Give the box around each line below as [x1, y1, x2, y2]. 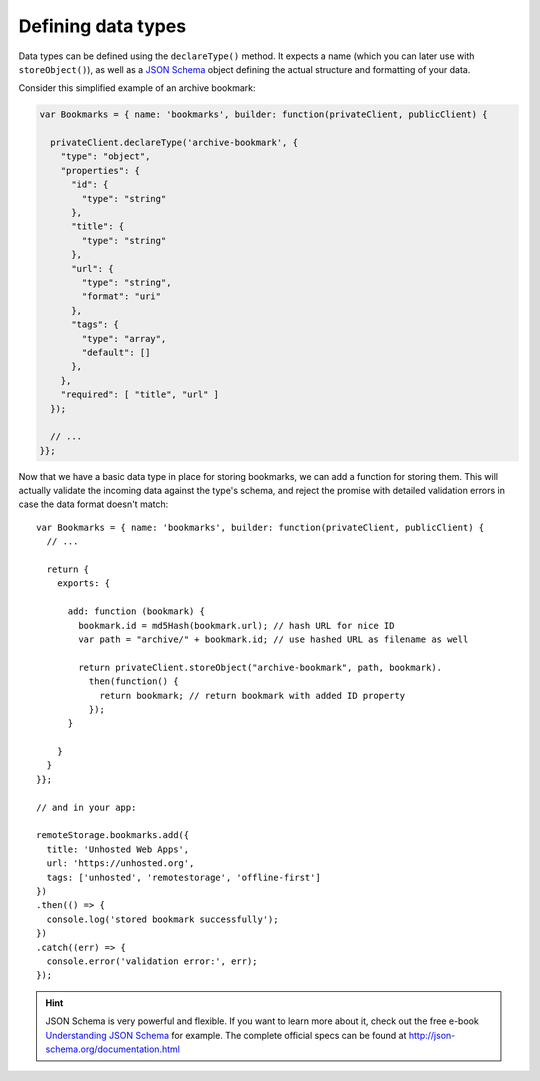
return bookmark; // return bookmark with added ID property [99, 690, 406, 701]
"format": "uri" [81, 291, 162, 302]
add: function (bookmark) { [67, 606, 205, 617]
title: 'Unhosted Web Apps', [46, 843, 190, 855]
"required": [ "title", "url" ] [60, 389, 220, 400]
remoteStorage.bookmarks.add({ [36, 830, 190, 841]
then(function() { [88, 676, 179, 687]
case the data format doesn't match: [18, 498, 169, 510]
